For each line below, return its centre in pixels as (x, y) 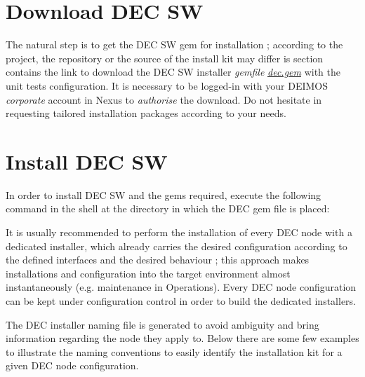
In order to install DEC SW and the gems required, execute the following (164, 194)
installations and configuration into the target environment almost (148, 273)
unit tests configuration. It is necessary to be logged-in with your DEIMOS (167, 85)
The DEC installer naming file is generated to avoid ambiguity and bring (162, 324)
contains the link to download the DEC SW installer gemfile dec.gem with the (173, 72)
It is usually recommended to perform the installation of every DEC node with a (179, 232)
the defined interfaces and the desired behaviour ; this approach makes (158, 260)
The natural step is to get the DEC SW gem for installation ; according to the (174, 44)
